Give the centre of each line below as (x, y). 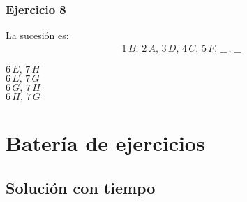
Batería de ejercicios (105, 143)
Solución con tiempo (81, 187)
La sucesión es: (37, 35)
